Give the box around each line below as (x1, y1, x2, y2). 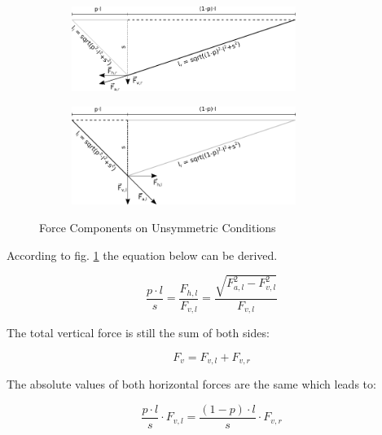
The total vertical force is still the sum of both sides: (7, 324, 270, 341)
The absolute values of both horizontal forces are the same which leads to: (7, 376, 376, 393)
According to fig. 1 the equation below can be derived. (7, 246, 278, 263)
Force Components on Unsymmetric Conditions (39, 218, 276, 235)
